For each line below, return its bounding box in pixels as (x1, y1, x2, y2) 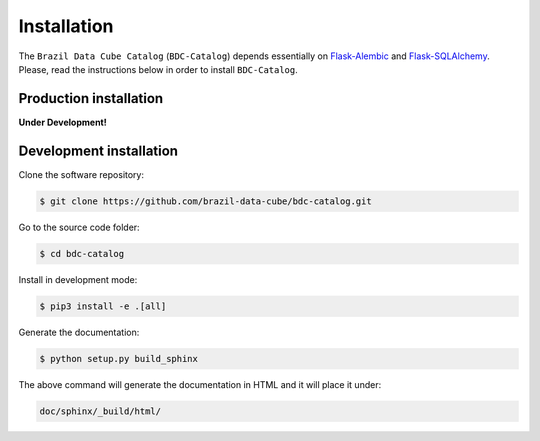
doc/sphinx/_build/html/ (39, 405, 162, 417)
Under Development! (18, 116, 107, 128)
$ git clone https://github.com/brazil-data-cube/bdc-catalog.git (39, 195, 372, 207)
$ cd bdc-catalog (39, 248, 125, 259)
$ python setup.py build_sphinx (39, 353, 199, 364)
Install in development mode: (18, 273, 138, 285)
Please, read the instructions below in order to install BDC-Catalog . (18, 63, 299, 75)
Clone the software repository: (18, 168, 145, 180)
